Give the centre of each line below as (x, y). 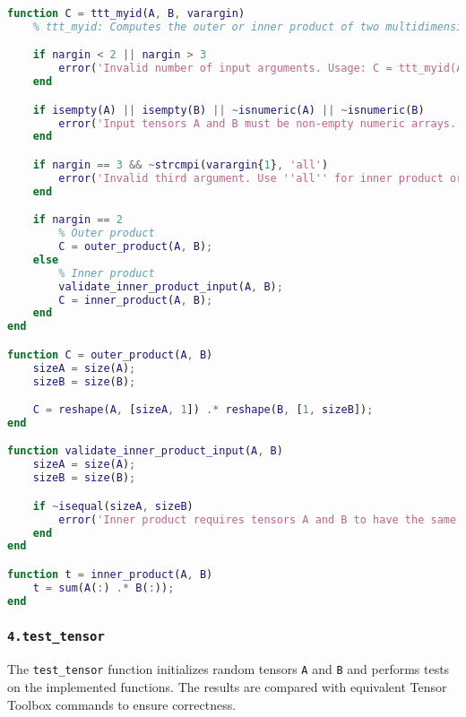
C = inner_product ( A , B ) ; (136, 300)
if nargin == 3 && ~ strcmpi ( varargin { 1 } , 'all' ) (181, 164)
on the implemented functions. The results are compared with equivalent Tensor (227, 686)
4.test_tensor (56, 637)
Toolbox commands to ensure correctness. (122, 704)
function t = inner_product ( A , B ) (110, 574)
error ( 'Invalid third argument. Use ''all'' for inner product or (261, 178)
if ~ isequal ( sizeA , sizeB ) (113, 506)
